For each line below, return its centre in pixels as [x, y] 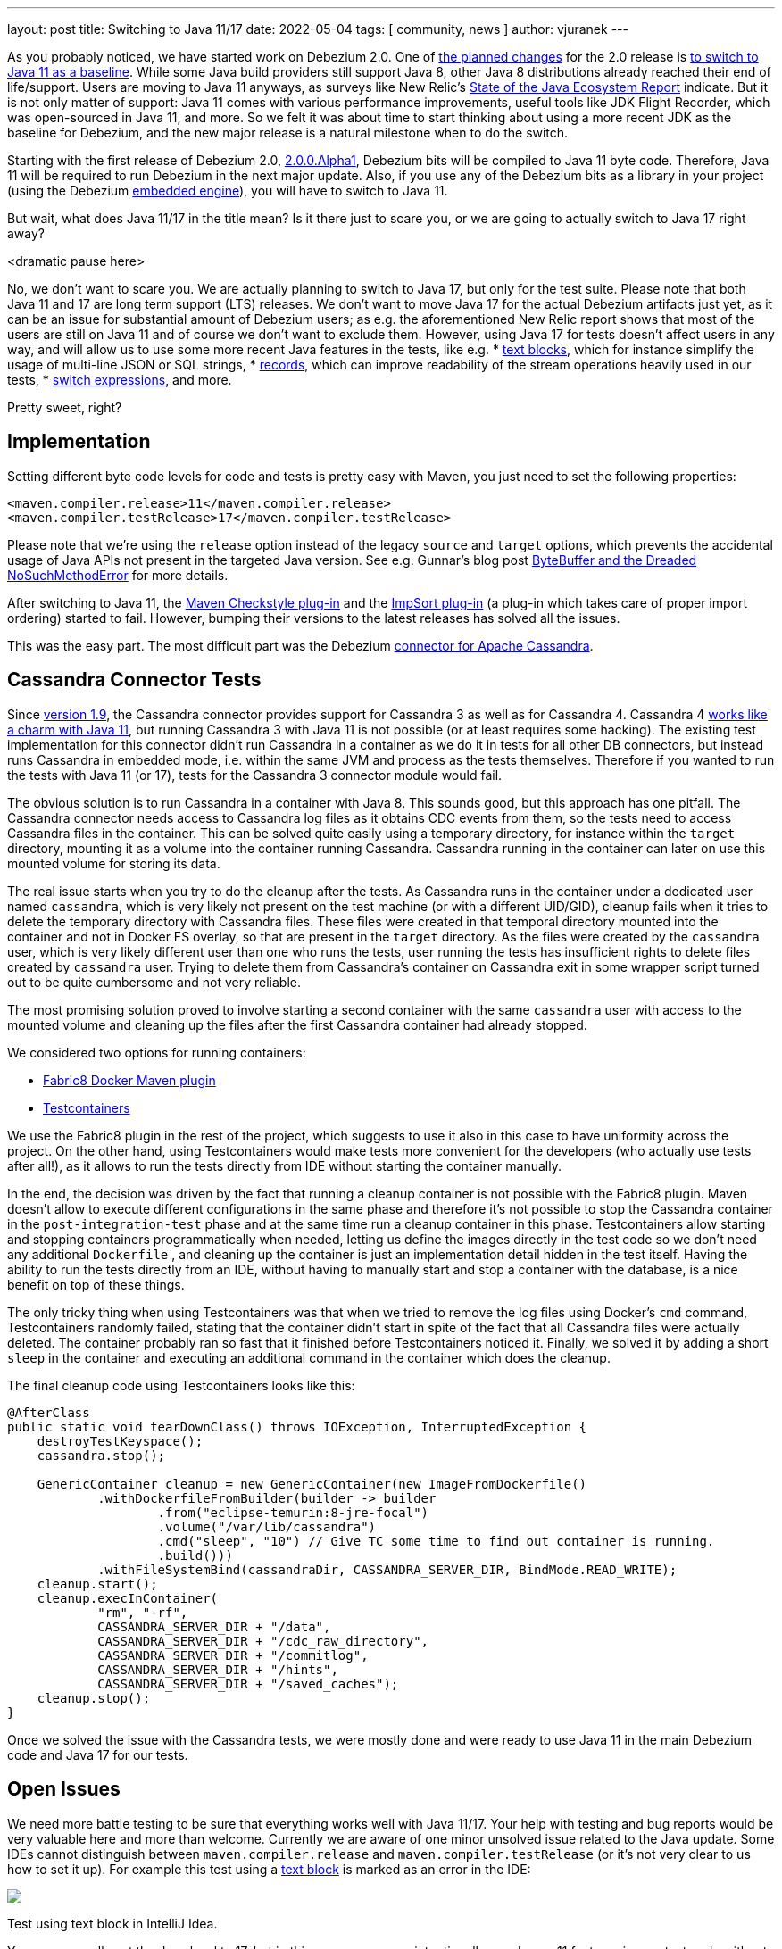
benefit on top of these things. [96, 1284]
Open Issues [64, 1789]
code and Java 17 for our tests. [98, 1754]
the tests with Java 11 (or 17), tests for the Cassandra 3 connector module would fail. [255, 775]
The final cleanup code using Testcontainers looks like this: [181, 1385]
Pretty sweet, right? [65, 407]
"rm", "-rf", [143, 1612]
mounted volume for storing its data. [114, 863]
